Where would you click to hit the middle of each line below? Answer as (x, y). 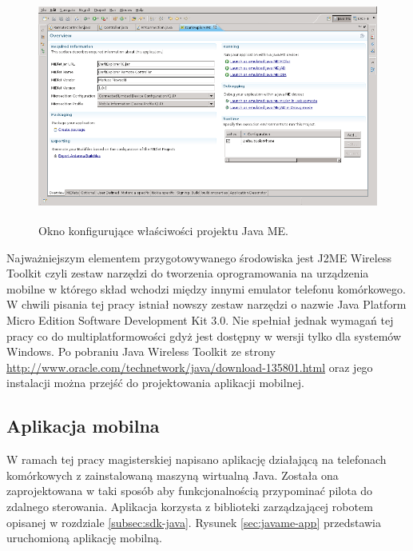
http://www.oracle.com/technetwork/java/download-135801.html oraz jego (190, 367)
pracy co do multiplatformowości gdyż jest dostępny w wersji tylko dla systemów (204, 335)
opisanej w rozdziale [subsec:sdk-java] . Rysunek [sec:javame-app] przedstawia (194, 522)
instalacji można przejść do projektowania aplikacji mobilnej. (155, 383)
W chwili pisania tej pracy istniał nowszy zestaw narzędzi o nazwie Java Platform (206, 304)
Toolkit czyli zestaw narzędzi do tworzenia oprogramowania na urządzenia (188, 273)
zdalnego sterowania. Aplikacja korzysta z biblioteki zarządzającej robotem (190, 506)
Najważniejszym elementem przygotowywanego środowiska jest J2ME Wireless (199, 257)
